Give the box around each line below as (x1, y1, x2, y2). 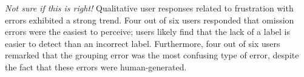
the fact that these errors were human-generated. (5, 60, 187, 73)
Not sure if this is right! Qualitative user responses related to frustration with (5, 2, 294, 14)
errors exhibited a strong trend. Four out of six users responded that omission (5, 13, 294, 26)
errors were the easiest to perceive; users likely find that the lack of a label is (5, 25, 291, 38)
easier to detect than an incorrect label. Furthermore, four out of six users (5, 37, 280, 49)
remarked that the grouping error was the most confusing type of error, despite (5, 49, 299, 61)
